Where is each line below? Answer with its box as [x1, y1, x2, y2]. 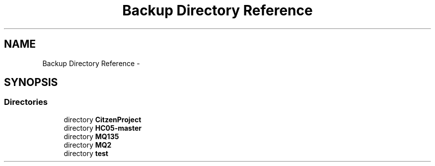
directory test [64, 149, 108, 158]
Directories [4, 97, 48, 107]
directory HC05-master [64, 123, 142, 132]
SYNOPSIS [4, 76, 58, 89]
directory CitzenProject [64, 115, 142, 124]
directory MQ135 [64, 132, 119, 141]
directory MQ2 [64, 140, 112, 149]
